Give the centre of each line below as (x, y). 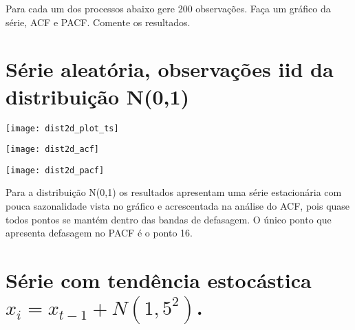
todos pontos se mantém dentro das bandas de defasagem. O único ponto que (169, 219)
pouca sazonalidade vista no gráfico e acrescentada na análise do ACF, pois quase (178, 206)
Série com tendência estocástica (159, 280)
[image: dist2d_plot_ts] (62, 128)
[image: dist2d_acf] (53, 150)
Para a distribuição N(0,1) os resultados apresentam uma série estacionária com (174, 192)
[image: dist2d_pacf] (55, 170)
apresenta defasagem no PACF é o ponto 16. (99, 233)
